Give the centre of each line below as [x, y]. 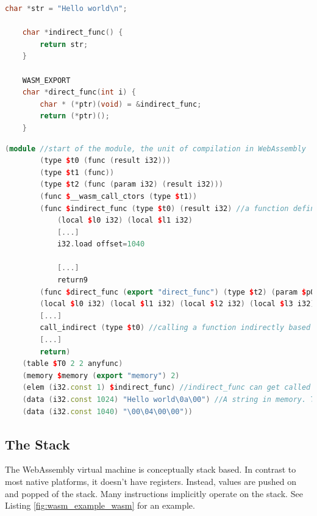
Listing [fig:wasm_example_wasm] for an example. [100, 505]
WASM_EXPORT [46, 80]
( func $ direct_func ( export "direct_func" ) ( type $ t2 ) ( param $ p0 [177, 292]
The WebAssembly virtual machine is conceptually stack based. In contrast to [151, 469]
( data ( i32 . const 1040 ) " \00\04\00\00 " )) [107, 411]
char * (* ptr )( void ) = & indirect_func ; [121, 104]
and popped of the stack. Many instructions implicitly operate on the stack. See [154, 493]
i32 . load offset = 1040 [101, 244]
